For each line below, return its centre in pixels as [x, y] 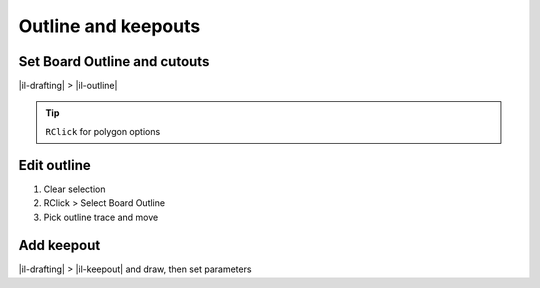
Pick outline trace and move [101, 217]
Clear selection [74, 189]
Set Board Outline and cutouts [114, 61]
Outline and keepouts [109, 26]
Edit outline [55, 165]
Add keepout [59, 245]
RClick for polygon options [103, 131]
